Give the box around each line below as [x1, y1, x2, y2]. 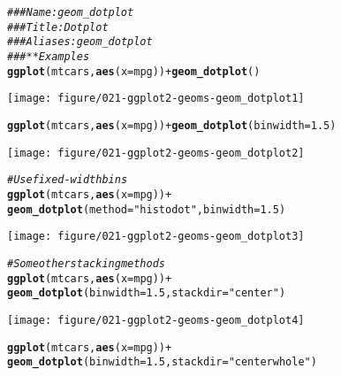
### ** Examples [7, 50, 90, 63]
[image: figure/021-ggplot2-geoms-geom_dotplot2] [7, 146, 305, 159]
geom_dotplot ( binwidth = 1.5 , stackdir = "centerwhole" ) [7, 356, 317, 369]
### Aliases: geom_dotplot [7, 35, 153, 49]
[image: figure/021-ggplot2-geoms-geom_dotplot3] [7, 230, 305, 243]
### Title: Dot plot [7, 20, 109, 34]
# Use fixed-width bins [7, 173, 128, 187]
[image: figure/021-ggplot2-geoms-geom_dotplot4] [7, 313, 305, 326]
